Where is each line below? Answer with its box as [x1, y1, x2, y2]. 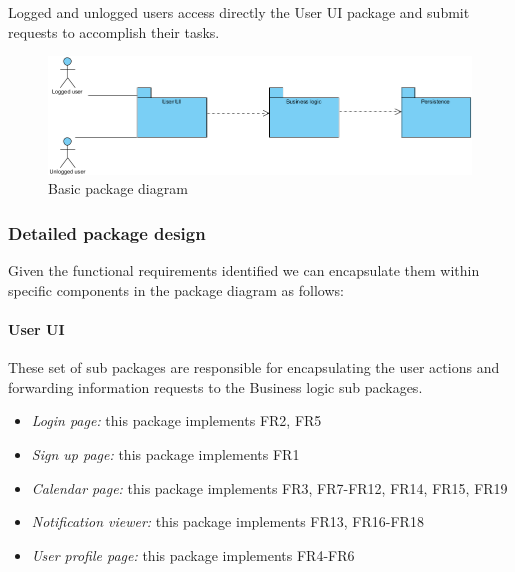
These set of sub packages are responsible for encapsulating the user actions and [8, 357, 500, 378]
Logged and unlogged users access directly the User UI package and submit [8, 2, 470, 22]
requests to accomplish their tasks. [8, 21, 220, 42]
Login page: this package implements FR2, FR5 [31, 410, 322, 431]
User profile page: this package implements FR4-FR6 [31, 544, 355, 565]
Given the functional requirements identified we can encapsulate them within [8, 260, 480, 281]
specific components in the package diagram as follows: [8, 279, 344, 300]
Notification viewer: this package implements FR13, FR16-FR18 [31, 511, 424, 532]
